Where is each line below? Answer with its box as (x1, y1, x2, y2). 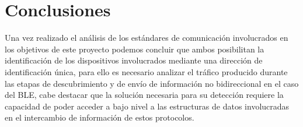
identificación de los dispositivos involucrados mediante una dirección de (5, 54, 263, 66)
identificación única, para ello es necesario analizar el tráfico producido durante (5, 65, 288, 77)
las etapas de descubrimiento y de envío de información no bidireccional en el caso (5, 77, 299, 89)
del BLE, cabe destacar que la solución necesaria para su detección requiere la (5, 89, 284, 101)
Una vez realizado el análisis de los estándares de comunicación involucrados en (5, 31, 288, 44)
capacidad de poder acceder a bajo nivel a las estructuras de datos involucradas (5, 100, 290, 112)
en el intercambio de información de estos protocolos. (5, 111, 194, 124)
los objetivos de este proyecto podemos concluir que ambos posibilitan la (5, 43, 264, 55)
